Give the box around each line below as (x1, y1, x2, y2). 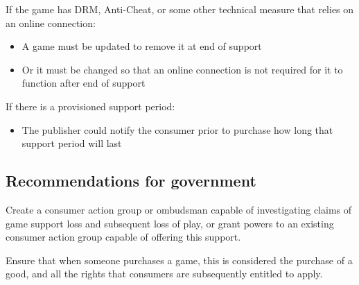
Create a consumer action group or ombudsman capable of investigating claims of (6, 202, 351, 216)
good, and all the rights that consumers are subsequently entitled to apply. (6, 266, 323, 281)
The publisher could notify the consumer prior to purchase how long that (21, 122, 333, 137)
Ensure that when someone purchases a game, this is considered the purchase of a (6, 252, 353, 267)
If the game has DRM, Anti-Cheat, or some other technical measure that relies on (6, 2, 354, 16)
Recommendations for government (6, 170, 256, 191)
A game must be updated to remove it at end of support (21, 39, 262, 53)
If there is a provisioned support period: (6, 98, 175, 113)
